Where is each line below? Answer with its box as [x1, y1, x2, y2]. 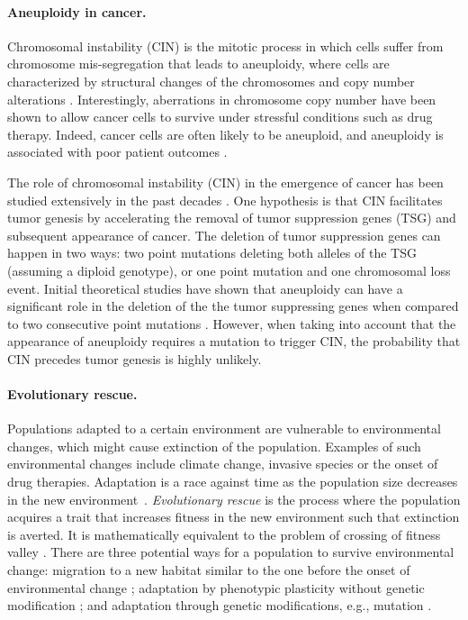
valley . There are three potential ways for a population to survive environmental [7, 542, 454, 561]
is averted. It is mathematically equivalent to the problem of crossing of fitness [7, 524, 441, 543]
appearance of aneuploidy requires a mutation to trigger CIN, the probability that [7, 332, 461, 351]
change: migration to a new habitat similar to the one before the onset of [7, 561, 410, 579]
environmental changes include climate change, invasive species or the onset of [7, 454, 438, 473]
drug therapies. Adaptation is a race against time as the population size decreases [7, 472, 458, 491]
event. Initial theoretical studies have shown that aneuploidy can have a [7, 278, 403, 297]
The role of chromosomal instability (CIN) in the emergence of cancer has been [7, 172, 444, 191]
